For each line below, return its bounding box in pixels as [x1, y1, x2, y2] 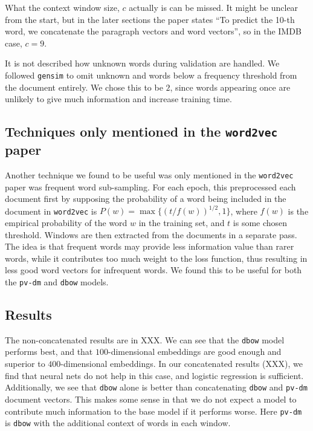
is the [288, 204, 309, 217]
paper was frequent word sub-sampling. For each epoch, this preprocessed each [5, 180, 296, 193]
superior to [5, 357, 45, 370]
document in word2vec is [5, 204, 97, 217]
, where [230, 204, 257, 217]
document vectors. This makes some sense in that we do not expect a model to [5, 392, 297, 405]
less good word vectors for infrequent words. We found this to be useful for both [5, 264, 302, 276]
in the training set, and [138, 216, 225, 228]
